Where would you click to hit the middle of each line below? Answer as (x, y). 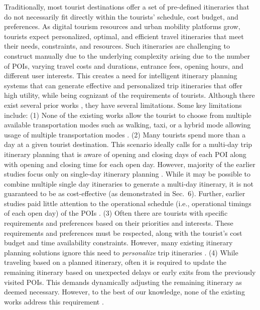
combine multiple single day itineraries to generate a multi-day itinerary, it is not (129, 183)
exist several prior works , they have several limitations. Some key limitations (123, 105)
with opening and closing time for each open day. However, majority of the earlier (130, 164)
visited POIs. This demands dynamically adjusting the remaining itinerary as (123, 282)
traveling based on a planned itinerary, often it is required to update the (115, 262)
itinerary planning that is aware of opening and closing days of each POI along (125, 154)
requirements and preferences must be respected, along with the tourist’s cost (123, 233)
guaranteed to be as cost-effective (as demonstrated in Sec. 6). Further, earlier (125, 193)
